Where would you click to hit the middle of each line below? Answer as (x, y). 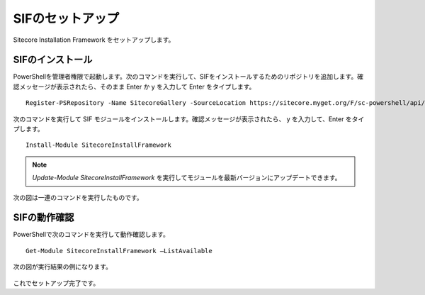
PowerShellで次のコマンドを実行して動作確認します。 (91, 235)
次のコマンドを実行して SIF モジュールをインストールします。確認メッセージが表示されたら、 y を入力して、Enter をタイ (189, 119)
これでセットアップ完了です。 (56, 283)
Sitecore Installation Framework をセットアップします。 (94, 40)
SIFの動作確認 (44, 217)
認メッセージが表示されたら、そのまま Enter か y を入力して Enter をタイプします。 (134, 87)
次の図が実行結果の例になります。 (63, 267)
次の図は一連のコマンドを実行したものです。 (78, 197)
